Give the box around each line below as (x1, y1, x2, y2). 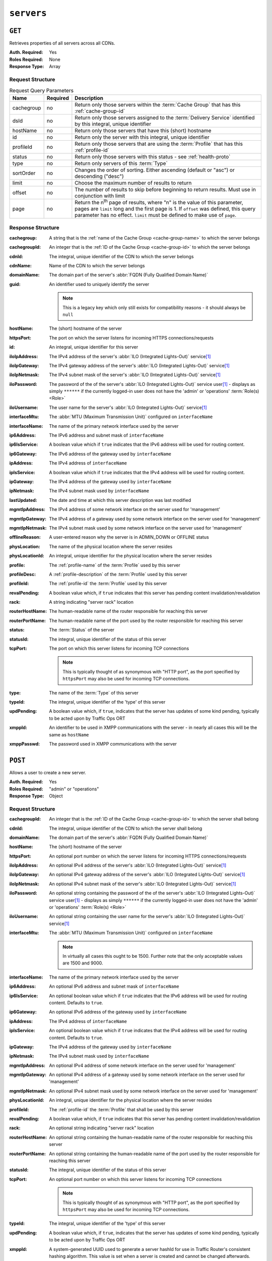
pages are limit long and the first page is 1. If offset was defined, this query (75, 205, 256, 212)
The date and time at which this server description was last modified (49, 497, 191, 503)
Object (49, 793, 63, 799)
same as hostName (49, 731, 89, 737)
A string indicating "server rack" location (49, 599, 133, 605)
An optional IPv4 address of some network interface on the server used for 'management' (49, 1062, 236, 1068)
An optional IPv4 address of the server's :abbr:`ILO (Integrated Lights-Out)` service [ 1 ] (49, 863, 227, 869)
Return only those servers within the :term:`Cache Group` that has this (75, 101, 241, 108)
